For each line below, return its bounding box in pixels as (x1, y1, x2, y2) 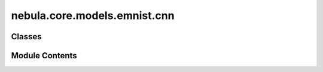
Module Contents (11, 51, 77, 61)
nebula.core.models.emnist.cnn (11, 9, 175, 22)
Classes (11, 32, 42, 42)
